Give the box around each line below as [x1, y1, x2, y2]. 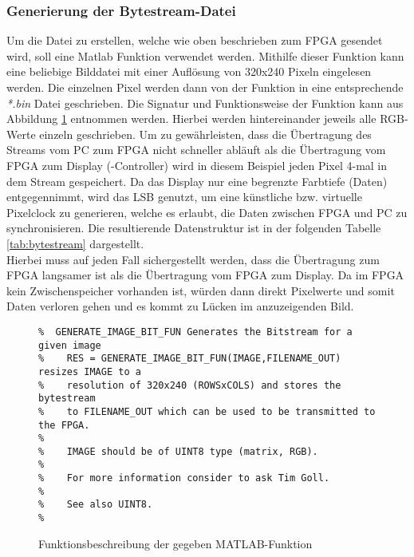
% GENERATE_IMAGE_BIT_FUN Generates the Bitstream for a [38, 326, 353, 338]
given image [38, 339, 101, 351]
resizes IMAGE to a [38, 365, 141, 377]
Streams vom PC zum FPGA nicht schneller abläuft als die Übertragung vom [6, 141, 386, 158]
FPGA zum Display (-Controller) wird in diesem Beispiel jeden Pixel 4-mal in [6, 156, 388, 173]
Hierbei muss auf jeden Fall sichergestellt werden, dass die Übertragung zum [6, 251, 380, 267]
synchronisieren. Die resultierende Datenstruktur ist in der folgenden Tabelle [6, 219, 381, 236]
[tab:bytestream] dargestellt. [6, 235, 144, 251]
